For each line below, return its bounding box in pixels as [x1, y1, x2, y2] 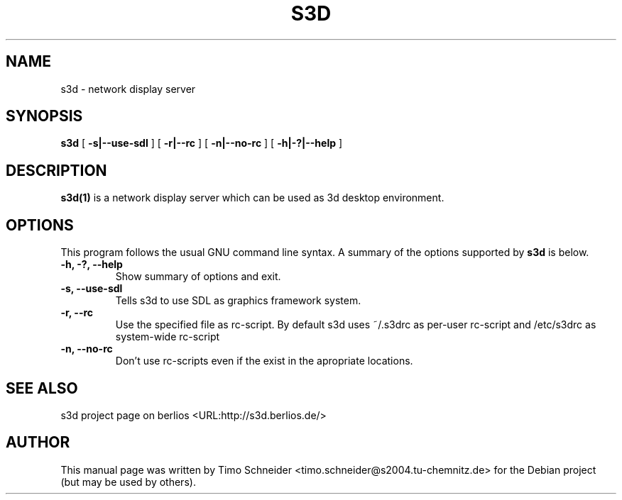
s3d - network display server [60, 82, 196, 95]
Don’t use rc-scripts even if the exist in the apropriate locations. [115, 355, 413, 367]
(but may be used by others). [60, 475, 196, 488]
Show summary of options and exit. [115, 270, 281, 283]
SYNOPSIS [6, 107, 83, 126]
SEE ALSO [6, 379, 78, 397]
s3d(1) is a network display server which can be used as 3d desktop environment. [60, 191, 444, 204]
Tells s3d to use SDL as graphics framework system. [115, 294, 361, 307]
